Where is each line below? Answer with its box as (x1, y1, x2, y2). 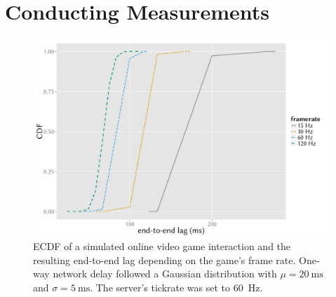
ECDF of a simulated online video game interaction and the (33, 239, 291, 254)
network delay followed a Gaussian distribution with (53, 266, 277, 281)
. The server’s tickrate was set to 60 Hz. (90, 279, 263, 294)
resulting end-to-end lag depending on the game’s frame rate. (33, 252, 296, 267)
